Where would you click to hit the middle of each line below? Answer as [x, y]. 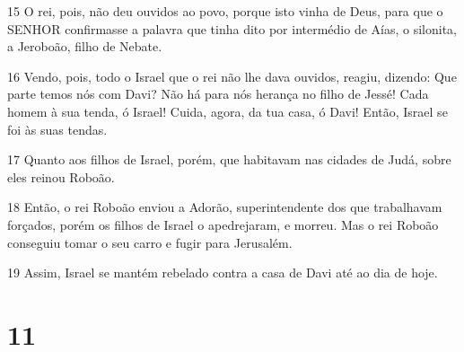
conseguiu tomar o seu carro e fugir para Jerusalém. [150, 242]
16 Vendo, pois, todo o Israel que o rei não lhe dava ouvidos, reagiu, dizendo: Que [232, 76]
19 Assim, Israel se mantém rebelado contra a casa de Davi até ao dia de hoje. [223, 273]
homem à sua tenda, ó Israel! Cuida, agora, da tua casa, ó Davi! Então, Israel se [228, 111]
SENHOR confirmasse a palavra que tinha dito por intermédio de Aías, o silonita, [232, 28]
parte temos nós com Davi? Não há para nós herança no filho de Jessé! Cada [218, 94]
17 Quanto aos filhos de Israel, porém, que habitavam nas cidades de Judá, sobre [229, 159]
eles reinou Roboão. [61, 176]
